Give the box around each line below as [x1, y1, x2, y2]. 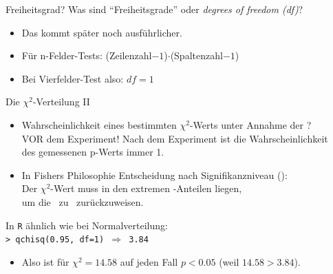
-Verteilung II [32, 94, 90, 109]
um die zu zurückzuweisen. [21, 194, 144, 209]
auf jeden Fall [120, 254, 178, 268]
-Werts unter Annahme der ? [189, 117, 312, 131]
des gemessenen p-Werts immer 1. [21, 145, 164, 159]
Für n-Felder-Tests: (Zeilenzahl [21, 48, 152, 63]
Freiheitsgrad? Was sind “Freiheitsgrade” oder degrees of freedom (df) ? [6, 2, 303, 16]
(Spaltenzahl [170, 48, 223, 63]
